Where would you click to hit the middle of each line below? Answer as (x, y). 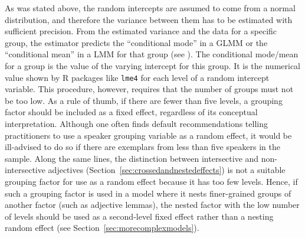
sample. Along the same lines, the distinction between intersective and (132, 158)
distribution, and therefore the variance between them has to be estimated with (149, 19)
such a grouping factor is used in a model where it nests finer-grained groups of (148, 193)
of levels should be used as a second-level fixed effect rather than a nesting (139, 216)
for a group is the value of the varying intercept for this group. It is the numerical (153, 65)
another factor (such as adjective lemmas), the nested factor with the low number (152, 205)
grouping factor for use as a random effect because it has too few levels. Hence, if (151, 181)
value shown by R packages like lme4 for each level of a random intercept (137, 77)
